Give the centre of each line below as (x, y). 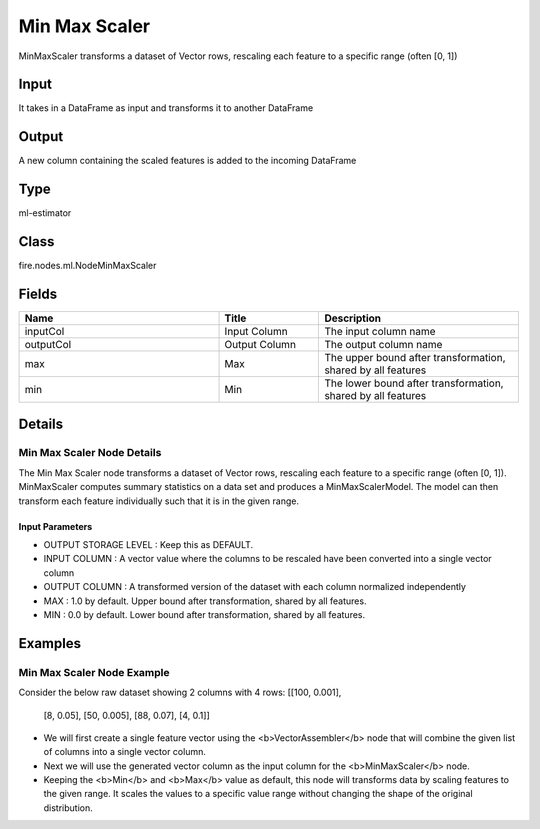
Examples (50, 643)
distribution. (68, 807)
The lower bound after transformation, (414, 383)
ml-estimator (45, 213)
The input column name (380, 332)
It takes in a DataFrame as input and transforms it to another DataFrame (166, 108)
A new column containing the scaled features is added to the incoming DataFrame (187, 161)
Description (353, 318)
